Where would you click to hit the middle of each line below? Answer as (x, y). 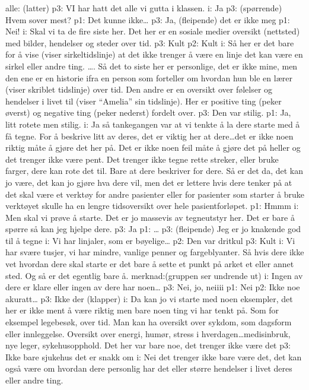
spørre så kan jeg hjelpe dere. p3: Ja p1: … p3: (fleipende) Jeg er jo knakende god (153, 229)
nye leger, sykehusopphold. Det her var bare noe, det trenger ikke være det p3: (148, 345)
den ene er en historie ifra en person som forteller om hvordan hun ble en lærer (149, 77)
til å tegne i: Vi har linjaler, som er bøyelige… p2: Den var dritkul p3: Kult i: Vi (150, 240)
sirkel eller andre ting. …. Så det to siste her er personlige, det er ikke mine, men (152, 66)
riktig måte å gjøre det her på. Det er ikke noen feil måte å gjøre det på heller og (153, 148)
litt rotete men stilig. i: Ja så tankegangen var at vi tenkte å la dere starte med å (153, 124)
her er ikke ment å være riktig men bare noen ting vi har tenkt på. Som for (142, 310)
